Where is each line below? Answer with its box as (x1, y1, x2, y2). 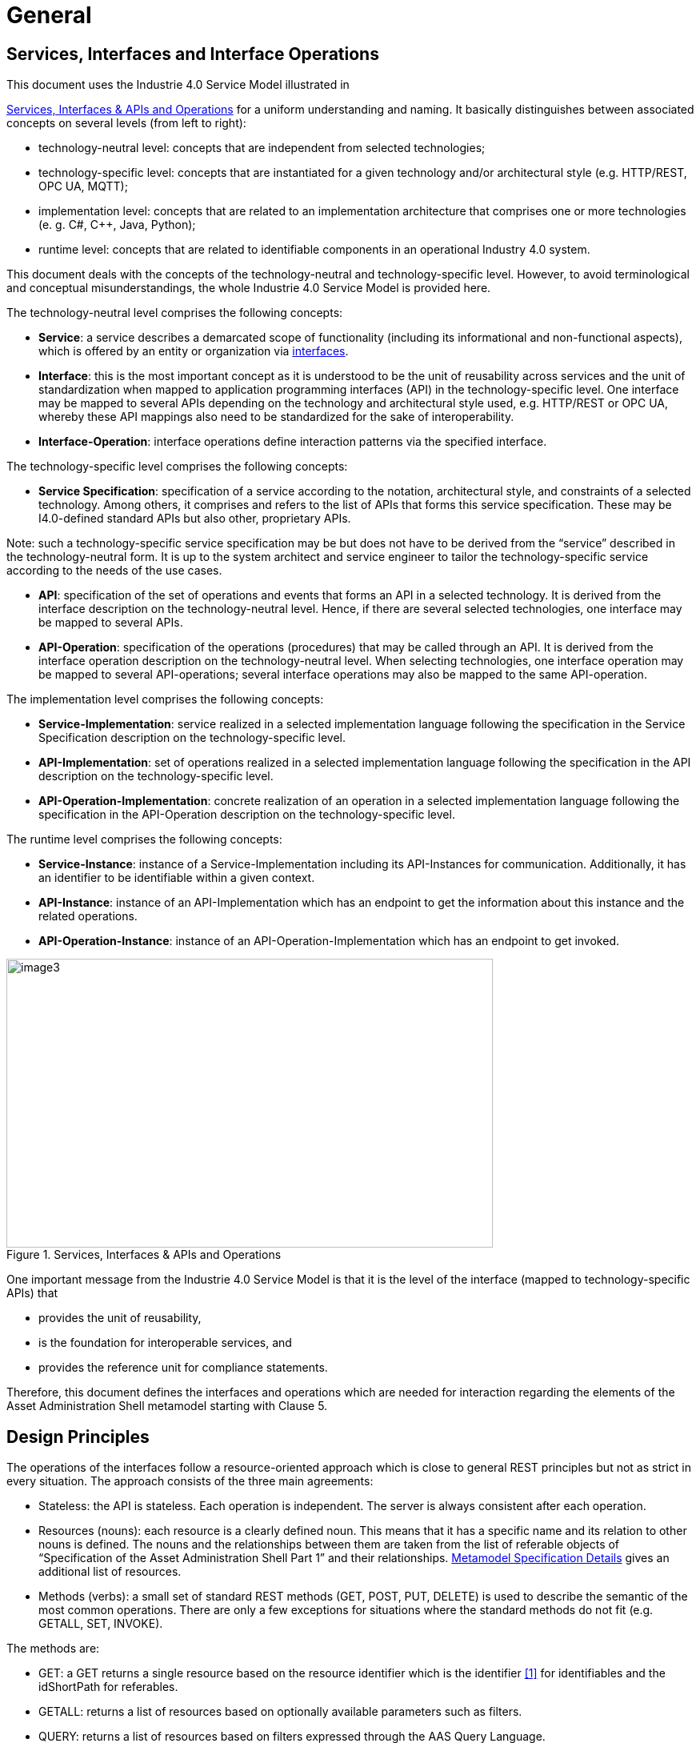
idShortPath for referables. (38, 1680, 178, 1694)
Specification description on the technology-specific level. (38, 731, 346, 745)
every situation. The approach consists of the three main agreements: (6, 1474, 374, 1489)
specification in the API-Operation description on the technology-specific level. (38, 807, 455, 822)
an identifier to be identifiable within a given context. (38, 871, 315, 885)
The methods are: (6, 1641, 100, 1656)
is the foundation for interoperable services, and (38, 1336, 292, 1350)
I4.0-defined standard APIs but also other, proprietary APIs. (38, 511, 351, 526)
